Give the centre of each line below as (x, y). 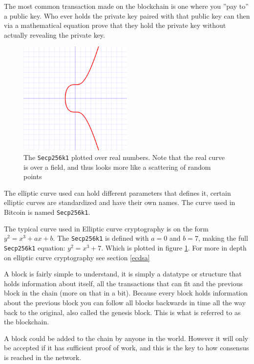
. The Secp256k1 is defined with (101, 238)
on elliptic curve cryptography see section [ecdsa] (77, 257)
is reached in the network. (43, 357)
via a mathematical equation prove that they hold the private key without (115, 25)
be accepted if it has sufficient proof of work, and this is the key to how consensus (127, 348)
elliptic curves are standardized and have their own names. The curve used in (120, 202)
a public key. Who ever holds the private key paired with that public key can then (127, 15)
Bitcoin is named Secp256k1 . (47, 212)
